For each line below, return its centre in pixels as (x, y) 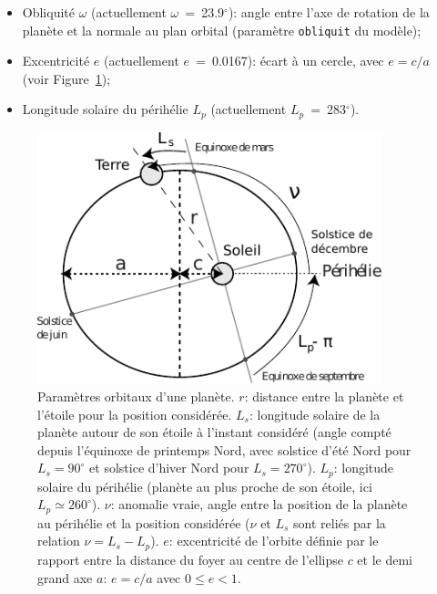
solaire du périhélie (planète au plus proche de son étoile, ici (205, 486)
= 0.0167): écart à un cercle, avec (290, 61)
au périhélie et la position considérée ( (144, 522)
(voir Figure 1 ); (66, 78)
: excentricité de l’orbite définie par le (274, 541)
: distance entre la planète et (324, 396)
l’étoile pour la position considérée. (135, 414)
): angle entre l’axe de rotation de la (329, 12)
